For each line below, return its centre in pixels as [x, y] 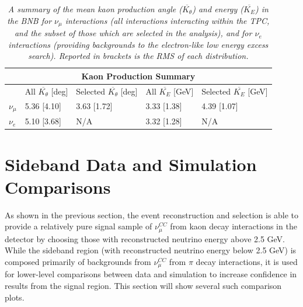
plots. [15, 297]
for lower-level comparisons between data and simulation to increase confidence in [151, 274]
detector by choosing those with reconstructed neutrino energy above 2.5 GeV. [145, 238]
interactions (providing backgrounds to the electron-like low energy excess [138, 44]
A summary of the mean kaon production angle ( [95, 9]
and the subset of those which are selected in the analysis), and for [133, 33]
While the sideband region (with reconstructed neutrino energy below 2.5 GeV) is [151, 250]
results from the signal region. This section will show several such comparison [143, 285]
